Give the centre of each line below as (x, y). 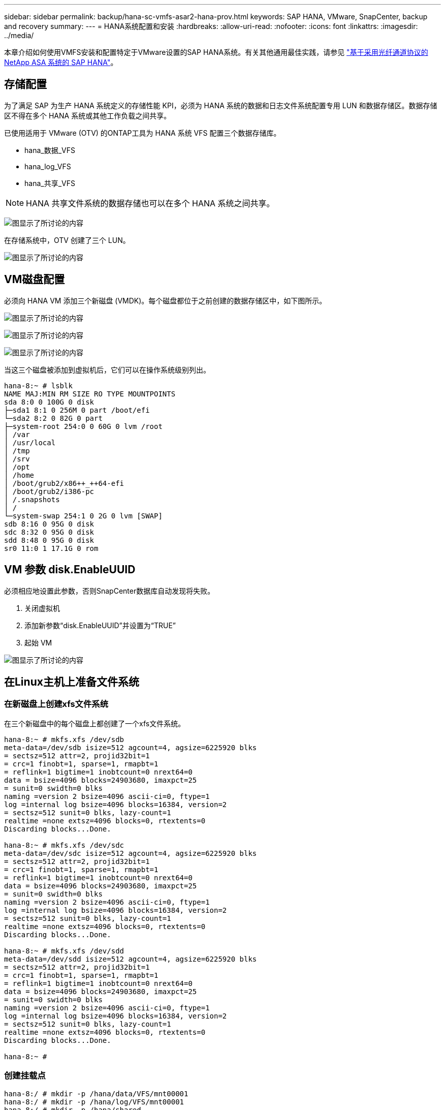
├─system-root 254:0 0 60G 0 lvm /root (83, 426)
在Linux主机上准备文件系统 (72, 682)
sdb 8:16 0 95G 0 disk (49, 524)
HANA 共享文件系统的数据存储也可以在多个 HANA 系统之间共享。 (150, 203)
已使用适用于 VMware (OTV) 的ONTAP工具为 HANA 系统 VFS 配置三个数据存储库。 (142, 133)
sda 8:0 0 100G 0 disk (49, 402)
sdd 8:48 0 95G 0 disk (49, 540)
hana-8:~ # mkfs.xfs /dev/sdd (64, 951)
